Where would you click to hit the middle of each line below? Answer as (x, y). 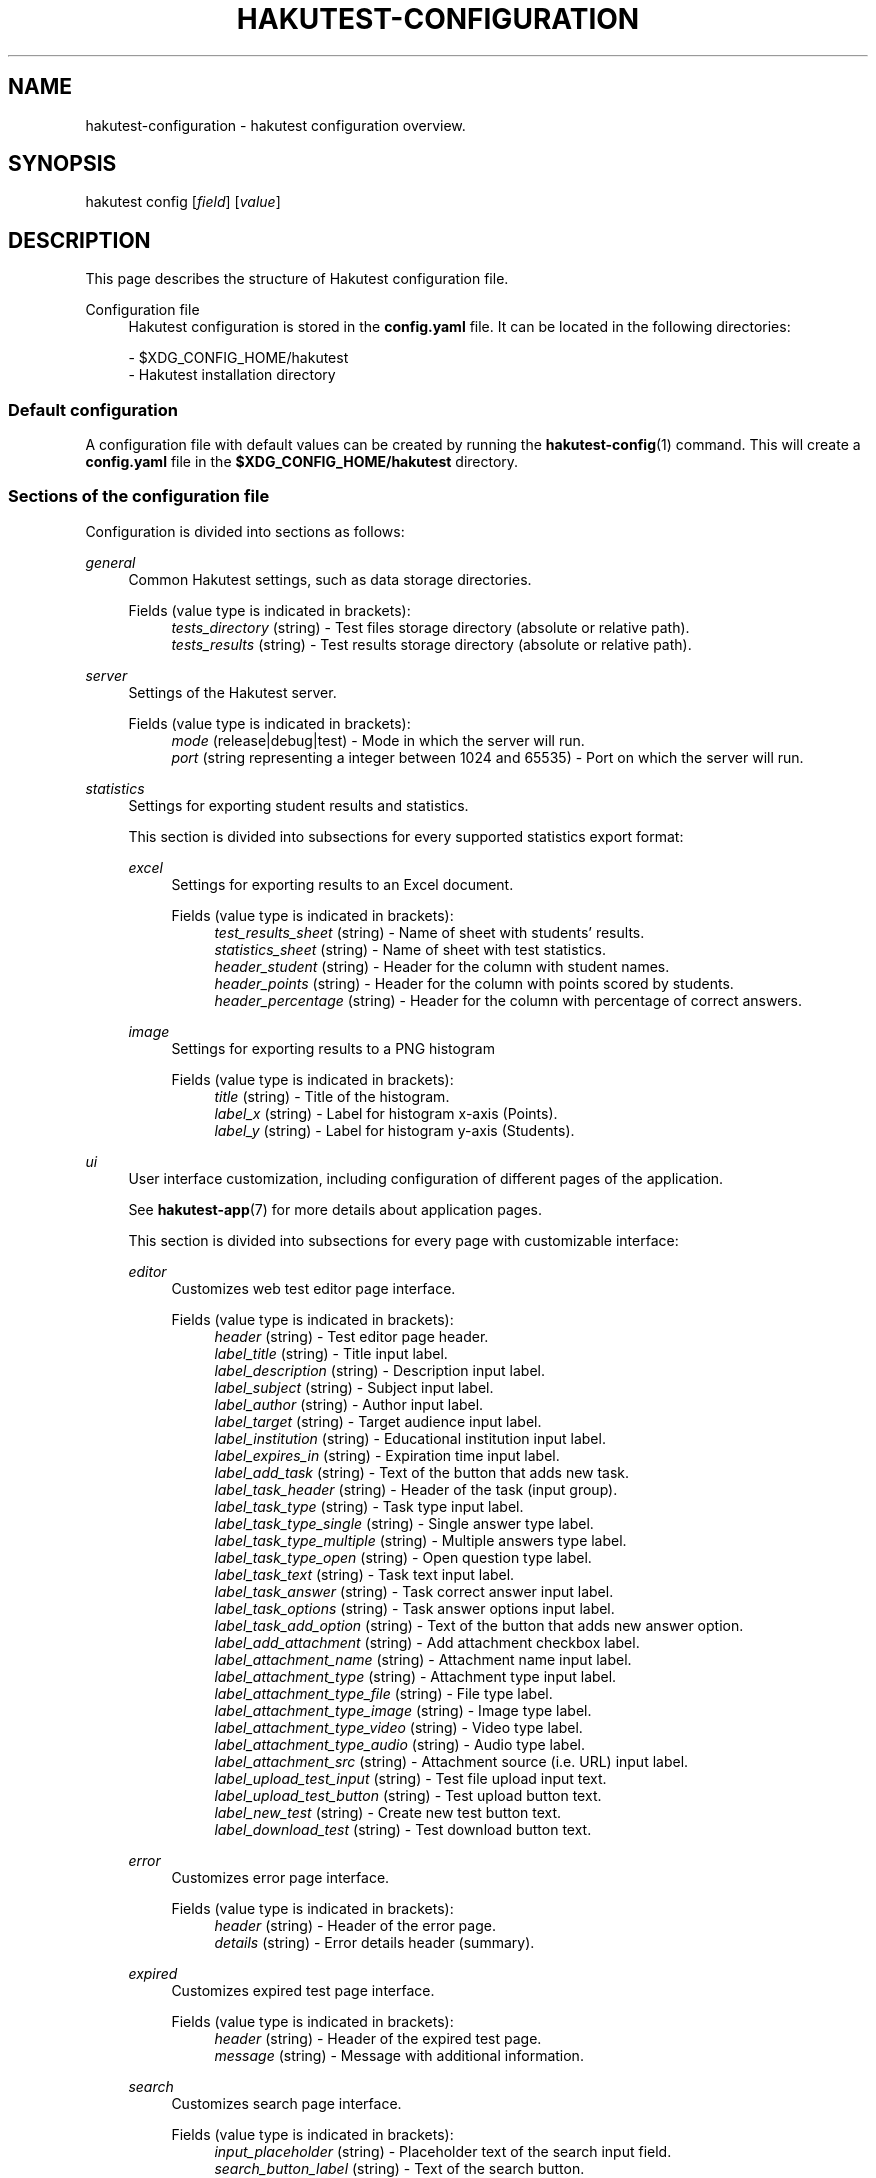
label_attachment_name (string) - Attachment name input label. (423, 1659)
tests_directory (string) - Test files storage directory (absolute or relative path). (430, 627)
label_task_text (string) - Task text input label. (364, 1574)
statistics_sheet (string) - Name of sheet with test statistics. (410, 949)
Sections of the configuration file (139, 496)
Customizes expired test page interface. (303, 1990)
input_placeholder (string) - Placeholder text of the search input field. (443, 2151)
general (110, 562)
